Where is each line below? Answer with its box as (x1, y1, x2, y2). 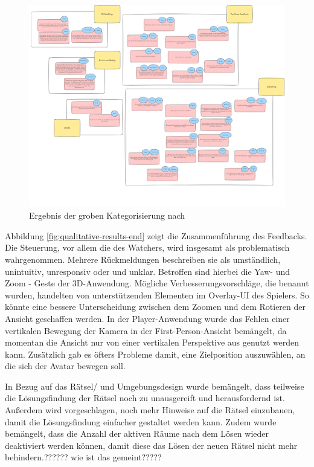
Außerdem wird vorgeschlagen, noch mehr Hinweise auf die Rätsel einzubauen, (5, 404, 295, 416)
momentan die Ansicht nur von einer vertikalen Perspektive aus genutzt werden (5, 336, 300, 349)
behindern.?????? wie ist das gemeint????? (5, 451, 162, 463)
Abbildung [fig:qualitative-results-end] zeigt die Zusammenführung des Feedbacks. (5, 229, 307, 242)
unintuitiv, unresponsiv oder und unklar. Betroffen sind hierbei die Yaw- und (5, 265, 290, 277)
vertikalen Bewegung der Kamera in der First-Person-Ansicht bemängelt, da (5, 324, 287, 337)
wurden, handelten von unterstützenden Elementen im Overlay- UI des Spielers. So (5, 288, 309, 301)
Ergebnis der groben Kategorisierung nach (29, 209, 185, 222)
